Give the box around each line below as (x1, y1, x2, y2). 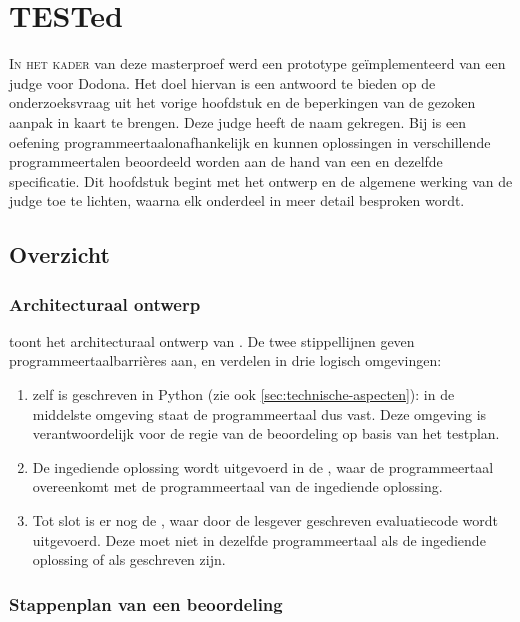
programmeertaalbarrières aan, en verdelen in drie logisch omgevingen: (9, 350, 442, 371)
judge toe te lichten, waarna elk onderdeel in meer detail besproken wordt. (9, 190, 465, 211)
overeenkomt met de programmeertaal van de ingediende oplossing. (32, 476, 443, 497)
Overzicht (9, 239, 110, 270)
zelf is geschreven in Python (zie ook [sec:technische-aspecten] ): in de (32, 384, 455, 405)
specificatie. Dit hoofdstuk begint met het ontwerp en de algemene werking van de (9, 170, 513, 191)
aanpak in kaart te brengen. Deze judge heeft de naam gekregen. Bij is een (9, 111, 467, 132)
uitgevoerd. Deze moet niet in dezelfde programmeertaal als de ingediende (32, 529, 486, 550)
